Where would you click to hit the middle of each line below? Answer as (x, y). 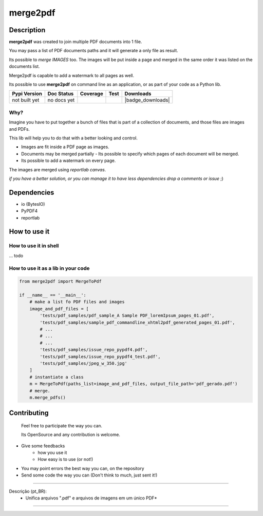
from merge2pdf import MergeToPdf (60, 281)
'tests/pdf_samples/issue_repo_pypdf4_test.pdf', (100, 357)
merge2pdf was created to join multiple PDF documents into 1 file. (75, 42)
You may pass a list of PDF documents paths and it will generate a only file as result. (94, 51)
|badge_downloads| (147, 100)
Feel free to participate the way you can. (62, 426)
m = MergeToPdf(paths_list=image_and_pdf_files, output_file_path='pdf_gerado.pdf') (134, 384)
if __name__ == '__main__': (53, 295)
